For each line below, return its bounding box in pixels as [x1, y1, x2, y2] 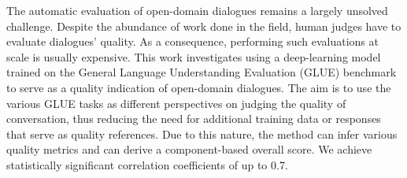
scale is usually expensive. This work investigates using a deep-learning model [6, 48, 381, 65]
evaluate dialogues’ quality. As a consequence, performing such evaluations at [6, 33, 379, 50]
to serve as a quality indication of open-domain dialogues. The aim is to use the [6, 79, 391, 95]
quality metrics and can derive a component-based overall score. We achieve [6, 141, 372, 158]
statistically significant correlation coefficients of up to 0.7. [6, 156, 288, 172]
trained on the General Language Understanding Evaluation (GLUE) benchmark [6, 64, 397, 80]
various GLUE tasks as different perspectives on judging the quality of [6, 95, 346, 111]
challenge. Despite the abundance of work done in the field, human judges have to [6, 17, 401, 34]
